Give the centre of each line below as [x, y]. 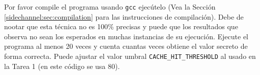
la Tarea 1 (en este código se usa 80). [62, 66]
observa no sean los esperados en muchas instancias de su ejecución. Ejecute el [126, 36]
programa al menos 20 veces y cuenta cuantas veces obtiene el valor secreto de [126, 46]
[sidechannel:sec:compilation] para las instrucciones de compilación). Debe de [124, 16]
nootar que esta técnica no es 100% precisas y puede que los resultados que [121, 26]
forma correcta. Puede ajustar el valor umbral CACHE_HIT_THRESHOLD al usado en [130, 56]
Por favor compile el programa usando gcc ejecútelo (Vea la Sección [110, 7]
